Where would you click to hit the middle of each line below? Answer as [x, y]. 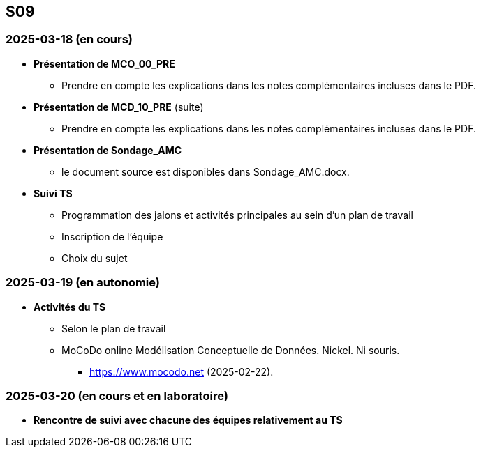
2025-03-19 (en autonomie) [83, 283]
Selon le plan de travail [114, 328]
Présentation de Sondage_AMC [108, 150]
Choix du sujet [95, 258]
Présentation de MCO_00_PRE [104, 63]
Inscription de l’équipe [112, 236]
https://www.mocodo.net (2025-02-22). [182, 371]
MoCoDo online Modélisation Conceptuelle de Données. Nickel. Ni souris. [231, 350]
